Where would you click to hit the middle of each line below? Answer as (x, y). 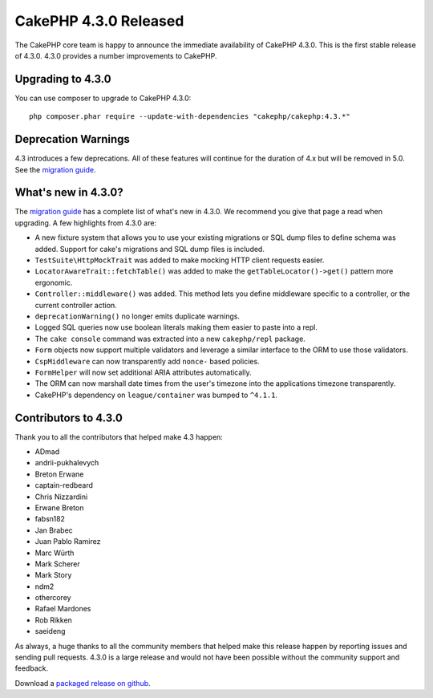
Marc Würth (55, 553)
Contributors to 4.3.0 (69, 418)
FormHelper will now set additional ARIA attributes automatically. (143, 372)
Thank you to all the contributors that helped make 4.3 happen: (119, 436)
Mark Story (53, 575)
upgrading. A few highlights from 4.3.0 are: (85, 223)
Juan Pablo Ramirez (68, 542)
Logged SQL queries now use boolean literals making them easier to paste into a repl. (176, 327)
